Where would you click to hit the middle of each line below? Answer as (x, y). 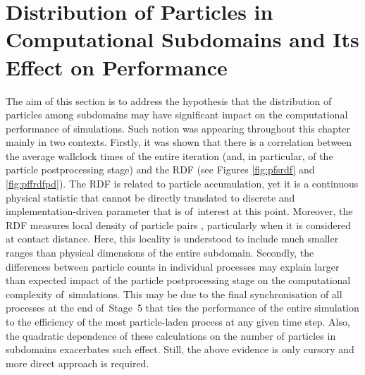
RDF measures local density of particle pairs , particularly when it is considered (179, 225)
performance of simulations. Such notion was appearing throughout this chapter (178, 128)
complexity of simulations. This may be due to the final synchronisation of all (174, 294)
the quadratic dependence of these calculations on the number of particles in (171, 335)
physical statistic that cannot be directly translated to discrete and (150, 197)
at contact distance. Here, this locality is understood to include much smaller (172, 239)
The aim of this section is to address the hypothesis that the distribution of (169, 100)
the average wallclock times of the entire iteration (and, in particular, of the (169, 155)
